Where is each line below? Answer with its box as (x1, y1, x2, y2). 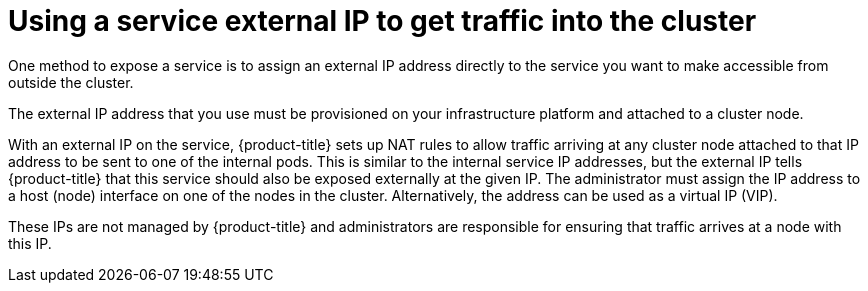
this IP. (8, 234, 52, 252)
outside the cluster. (8, 73, 134, 91)
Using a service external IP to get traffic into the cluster (8, 4, 757, 38)
